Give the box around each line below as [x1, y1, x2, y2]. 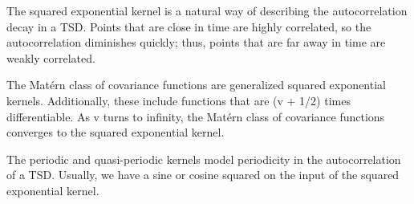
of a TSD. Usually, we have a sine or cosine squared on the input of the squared [6, 166, 400, 183]
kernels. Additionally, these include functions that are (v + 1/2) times [6, 92, 351, 108]
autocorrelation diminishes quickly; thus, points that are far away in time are [6, 34, 386, 51]
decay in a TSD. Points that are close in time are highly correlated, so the [6, 18, 371, 35]
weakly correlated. [6, 49, 95, 66]
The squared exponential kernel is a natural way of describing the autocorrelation [6, 2, 408, 18]
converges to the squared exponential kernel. [6, 124, 225, 141]
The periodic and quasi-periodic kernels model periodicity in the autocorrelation [6, 150, 401, 167]
